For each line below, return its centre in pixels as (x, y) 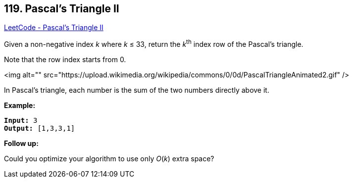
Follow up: (21, 144)
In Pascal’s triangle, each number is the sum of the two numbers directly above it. (137, 90)
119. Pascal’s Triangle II (62, 9)
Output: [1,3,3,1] (40, 128)
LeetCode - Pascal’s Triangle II (54, 28)
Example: (20, 106)
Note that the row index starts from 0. (65, 60)
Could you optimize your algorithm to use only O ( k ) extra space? (109, 159)
